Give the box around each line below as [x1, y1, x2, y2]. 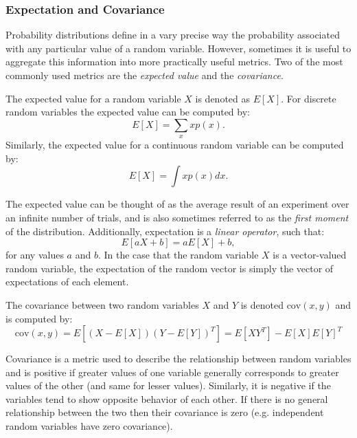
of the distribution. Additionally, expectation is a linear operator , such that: [5, 223, 325, 238]
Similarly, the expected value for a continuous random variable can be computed [5, 138, 344, 152]
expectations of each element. [5, 274, 129, 289]
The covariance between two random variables [5, 297, 199, 311]
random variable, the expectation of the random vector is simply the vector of [5, 261, 334, 275]
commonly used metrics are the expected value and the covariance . [5, 68, 284, 82]
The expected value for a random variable [5, 91, 181, 105]
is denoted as [195, 91, 251, 105]
